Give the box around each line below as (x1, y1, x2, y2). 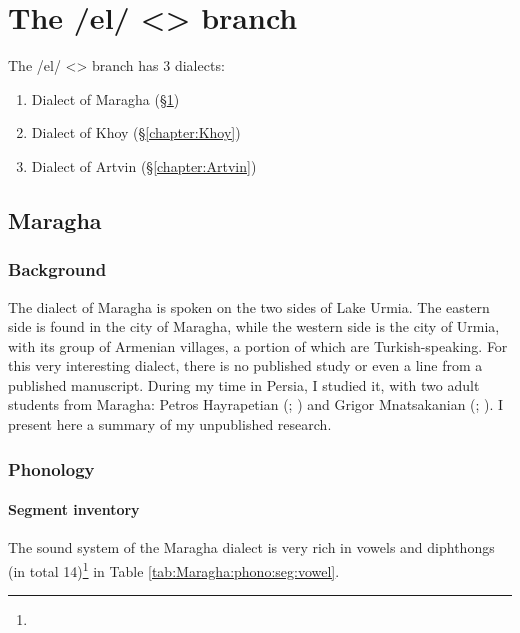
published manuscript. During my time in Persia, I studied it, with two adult (8, 374, 480, 395)
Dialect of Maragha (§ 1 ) (31, 88, 180, 109)
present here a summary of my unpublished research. (8, 414, 332, 435)
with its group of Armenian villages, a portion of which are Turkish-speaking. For (8, 335, 508, 356)
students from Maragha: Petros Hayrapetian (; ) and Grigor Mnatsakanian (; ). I (8, 394, 504, 415)
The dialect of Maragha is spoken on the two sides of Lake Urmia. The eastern (8, 296, 490, 317)
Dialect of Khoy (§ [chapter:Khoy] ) (31, 122, 241, 143)
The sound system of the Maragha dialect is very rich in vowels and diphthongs (8, 537, 495, 558)
